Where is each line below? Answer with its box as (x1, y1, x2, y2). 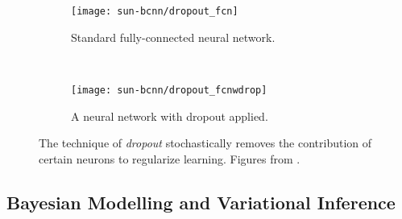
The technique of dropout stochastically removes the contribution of (39, 134, 372, 151)
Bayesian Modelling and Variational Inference (6, 189, 396, 214)
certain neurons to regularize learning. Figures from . (39, 150, 300, 167)
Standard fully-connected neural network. (71, 28, 276, 45)
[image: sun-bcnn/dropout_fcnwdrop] (71, 84, 267, 96)
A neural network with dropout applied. (71, 107, 268, 124)
